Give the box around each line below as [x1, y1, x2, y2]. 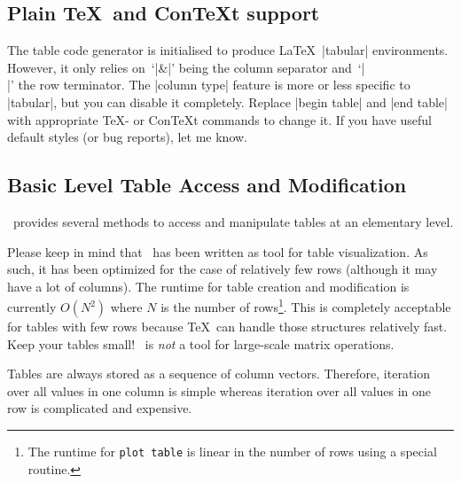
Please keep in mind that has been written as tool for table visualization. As [7, 242, 428, 261]
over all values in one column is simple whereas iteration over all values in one [7, 381, 432, 400]
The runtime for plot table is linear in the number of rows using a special [27, 441, 437, 460]
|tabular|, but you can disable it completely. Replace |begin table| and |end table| [7, 92, 448, 111]
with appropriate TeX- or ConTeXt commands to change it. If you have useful [7, 110, 432, 129]
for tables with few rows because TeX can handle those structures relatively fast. [7, 317, 448, 335]
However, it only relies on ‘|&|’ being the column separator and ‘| [7, 58, 365, 76]
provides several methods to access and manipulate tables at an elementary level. [12, 212, 454, 230]
